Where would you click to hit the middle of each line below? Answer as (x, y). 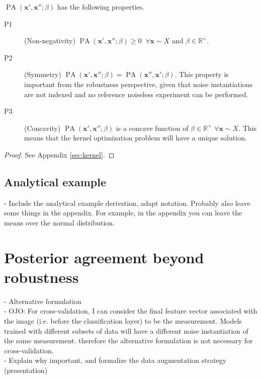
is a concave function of (152, 128)
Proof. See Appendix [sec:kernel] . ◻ (59, 154)
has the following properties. (101, 7)
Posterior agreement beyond (104, 257)
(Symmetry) (43, 74)
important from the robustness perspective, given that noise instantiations (139, 84)
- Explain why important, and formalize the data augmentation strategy (115, 360)
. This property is (202, 74)
